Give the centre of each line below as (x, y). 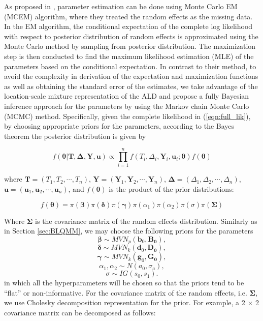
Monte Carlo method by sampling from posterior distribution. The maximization (130, 46)
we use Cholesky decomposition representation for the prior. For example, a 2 (125, 302)
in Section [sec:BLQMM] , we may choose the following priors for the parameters (129, 231)
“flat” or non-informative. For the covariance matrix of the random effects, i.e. (126, 292)
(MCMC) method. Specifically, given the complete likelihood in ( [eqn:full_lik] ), (127, 116)
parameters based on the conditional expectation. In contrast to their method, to (130, 66)
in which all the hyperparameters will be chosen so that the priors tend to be (124, 283)
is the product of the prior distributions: (171, 189)
